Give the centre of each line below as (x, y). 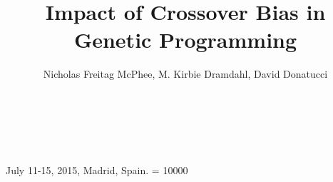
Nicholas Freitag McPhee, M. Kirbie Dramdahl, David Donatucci (185, 74)
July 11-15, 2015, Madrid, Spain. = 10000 (97, 170)
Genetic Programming (185, 40)
